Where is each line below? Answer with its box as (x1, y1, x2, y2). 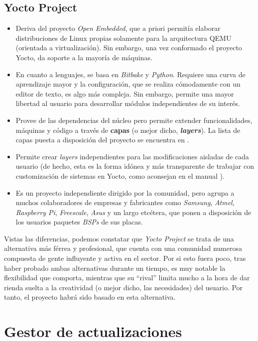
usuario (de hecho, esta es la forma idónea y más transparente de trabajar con (15, 161, 254, 171)
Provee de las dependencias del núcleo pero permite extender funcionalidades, (15, 114, 253, 125)
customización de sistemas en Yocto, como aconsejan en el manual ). (15, 170, 225, 181)
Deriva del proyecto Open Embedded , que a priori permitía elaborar (15, 23, 221, 33)
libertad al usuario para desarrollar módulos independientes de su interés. (15, 98, 240, 109)
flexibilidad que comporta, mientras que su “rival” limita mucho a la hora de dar (4, 272, 250, 283)
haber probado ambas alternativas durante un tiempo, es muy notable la (4, 262, 226, 273)
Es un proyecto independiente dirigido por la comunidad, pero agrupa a (15, 187, 235, 198)
